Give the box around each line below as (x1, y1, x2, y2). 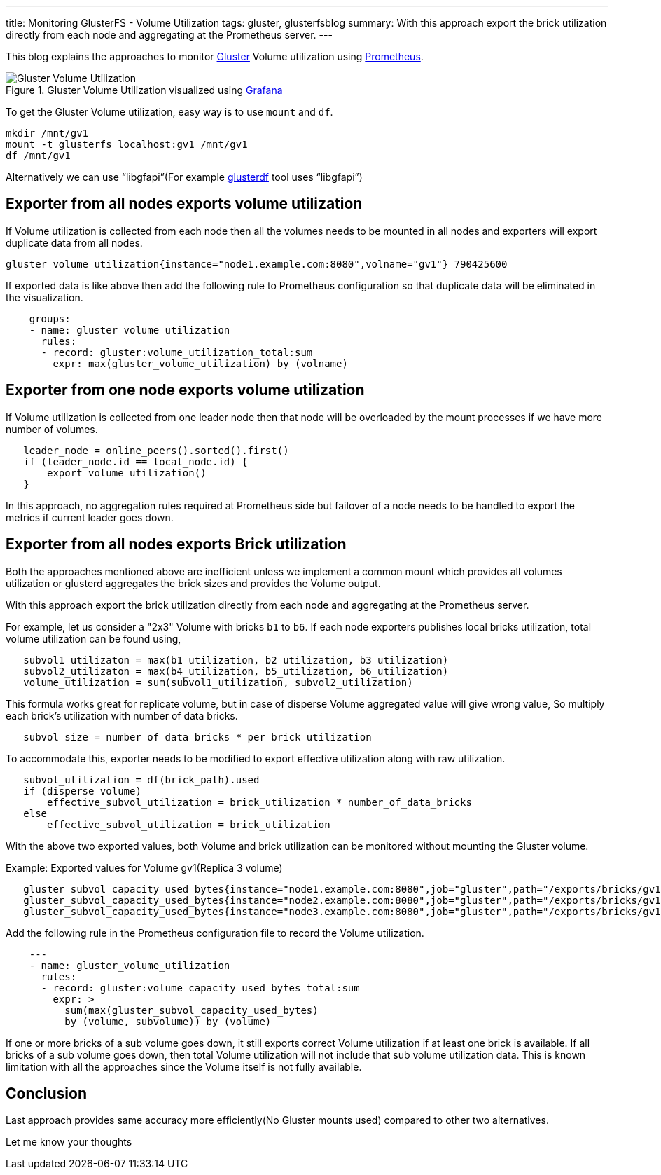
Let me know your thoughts (6, 1136, 132, 1148)
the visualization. (6, 291, 83, 303)
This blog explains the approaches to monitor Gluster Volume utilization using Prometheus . (6, 50, 424, 62)
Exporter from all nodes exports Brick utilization (6, 535, 347, 554)
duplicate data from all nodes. (6, 236, 143, 249)
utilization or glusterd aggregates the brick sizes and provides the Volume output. (6, 577, 381, 589)
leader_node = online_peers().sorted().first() (23, 444, 289, 456)
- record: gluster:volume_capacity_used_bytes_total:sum (41, 982, 360, 994)
